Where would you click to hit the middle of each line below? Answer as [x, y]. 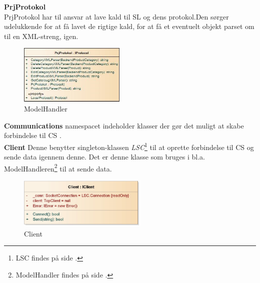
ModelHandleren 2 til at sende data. [58, 167]
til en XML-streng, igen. [41, 36]
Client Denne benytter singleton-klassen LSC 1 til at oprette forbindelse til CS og [129, 146]
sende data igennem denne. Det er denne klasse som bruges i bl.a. [104, 157]
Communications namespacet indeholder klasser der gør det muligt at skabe [124, 125]
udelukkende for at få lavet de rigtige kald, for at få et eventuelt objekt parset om [129, 26]
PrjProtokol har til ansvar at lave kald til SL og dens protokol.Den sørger [116, 16]
